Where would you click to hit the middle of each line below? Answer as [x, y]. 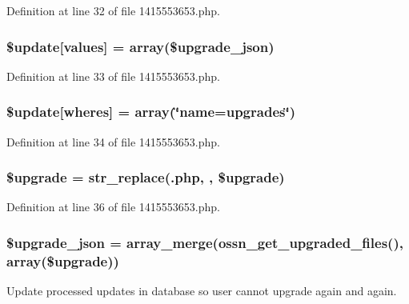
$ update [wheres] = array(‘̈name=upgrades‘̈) [151, 112]
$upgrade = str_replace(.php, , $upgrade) [146, 177]
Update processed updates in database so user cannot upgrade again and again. [202, 291]
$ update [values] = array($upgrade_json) [140, 46]
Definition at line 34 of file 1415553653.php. [114, 141]
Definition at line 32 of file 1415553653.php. [114, 10]
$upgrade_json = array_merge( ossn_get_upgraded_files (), [205, 242]
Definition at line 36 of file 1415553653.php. [114, 207]
